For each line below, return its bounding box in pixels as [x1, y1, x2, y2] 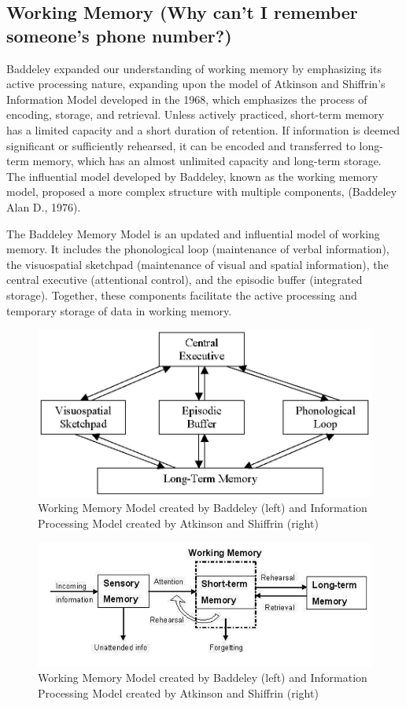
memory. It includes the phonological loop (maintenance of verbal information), [6, 241, 389, 257]
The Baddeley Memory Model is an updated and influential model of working [6, 225, 380, 241]
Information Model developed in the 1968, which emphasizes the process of [6, 90, 367, 107]
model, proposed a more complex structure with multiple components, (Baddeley [6, 183, 397, 200]
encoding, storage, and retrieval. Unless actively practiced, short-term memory [6, 106, 385, 123]
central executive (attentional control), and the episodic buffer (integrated [6, 271, 363, 288]
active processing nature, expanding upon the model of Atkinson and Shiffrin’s [6, 75, 386, 92]
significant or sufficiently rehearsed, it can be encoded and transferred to [6, 137, 356, 153]
